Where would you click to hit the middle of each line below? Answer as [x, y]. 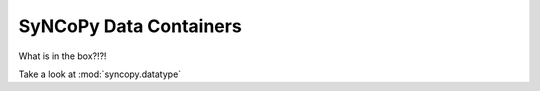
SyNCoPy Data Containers [130, 26]
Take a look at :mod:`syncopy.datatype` [100, 74]
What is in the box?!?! [62, 56]
